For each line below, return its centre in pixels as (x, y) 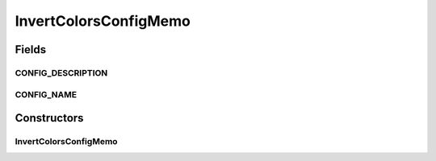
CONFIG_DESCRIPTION (61, 72)
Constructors (49, 118)
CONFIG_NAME (46, 94)
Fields (31, 50)
